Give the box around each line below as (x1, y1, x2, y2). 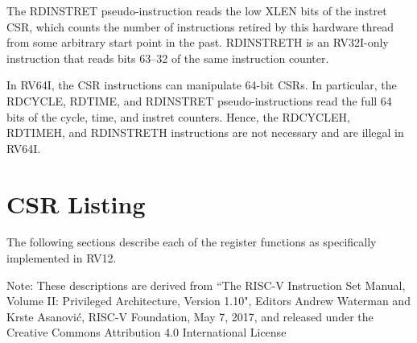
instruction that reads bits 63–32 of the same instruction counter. (6, 49, 329, 66)
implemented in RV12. (6, 250, 117, 267)
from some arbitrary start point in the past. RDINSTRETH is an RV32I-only (6, 34, 389, 51)
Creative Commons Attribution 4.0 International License (6, 324, 287, 341)
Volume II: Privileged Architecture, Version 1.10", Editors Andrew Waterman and (6, 292, 411, 309)
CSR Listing (6, 187, 146, 220)
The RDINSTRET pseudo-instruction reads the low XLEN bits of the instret (6, 2, 387, 19)
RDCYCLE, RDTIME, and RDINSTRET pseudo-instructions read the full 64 (6, 92, 392, 109)
